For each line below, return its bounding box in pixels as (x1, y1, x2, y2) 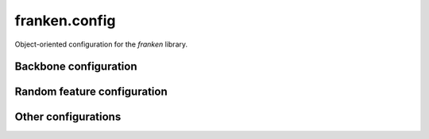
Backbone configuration (14, 60, 137, 73)
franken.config (14, 12, 116, 29)
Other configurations (14, 111, 122, 124)
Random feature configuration (14, 85, 168, 99)
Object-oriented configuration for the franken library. (14, 39, 188, 49)
